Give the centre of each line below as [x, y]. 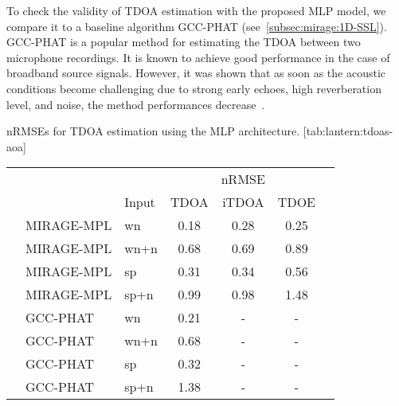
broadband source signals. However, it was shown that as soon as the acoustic [196, 73]
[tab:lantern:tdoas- [348, 131]
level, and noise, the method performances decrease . [136, 104]
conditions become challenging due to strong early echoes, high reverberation [194, 88]
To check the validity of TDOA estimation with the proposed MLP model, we [196, 10]
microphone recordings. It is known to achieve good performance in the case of [198, 57]
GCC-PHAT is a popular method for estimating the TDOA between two [184, 42]
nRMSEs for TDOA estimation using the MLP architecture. [153, 131]
